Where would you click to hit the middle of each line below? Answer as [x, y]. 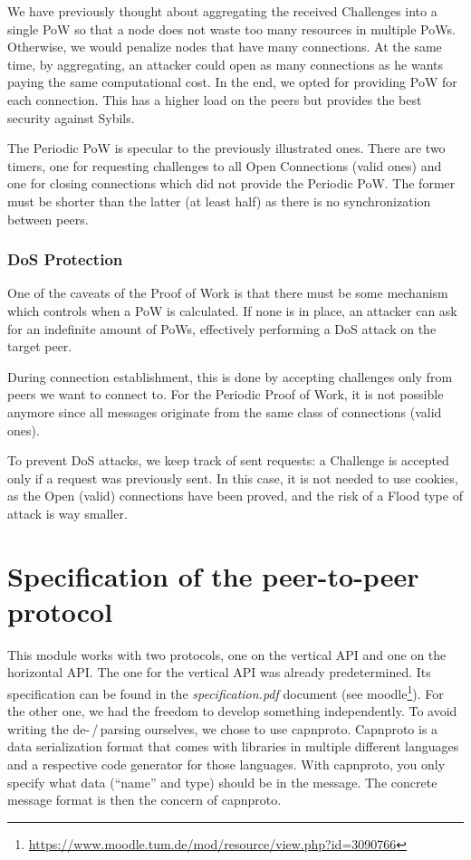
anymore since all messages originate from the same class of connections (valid [225, 411]
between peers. [48, 219]
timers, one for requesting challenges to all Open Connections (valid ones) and [225, 165]
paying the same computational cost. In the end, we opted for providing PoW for [232, 82]
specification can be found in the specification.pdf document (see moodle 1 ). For [226, 692]
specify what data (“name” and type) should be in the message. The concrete [222, 782]
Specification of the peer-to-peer [213, 575]
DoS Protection [65, 259]
